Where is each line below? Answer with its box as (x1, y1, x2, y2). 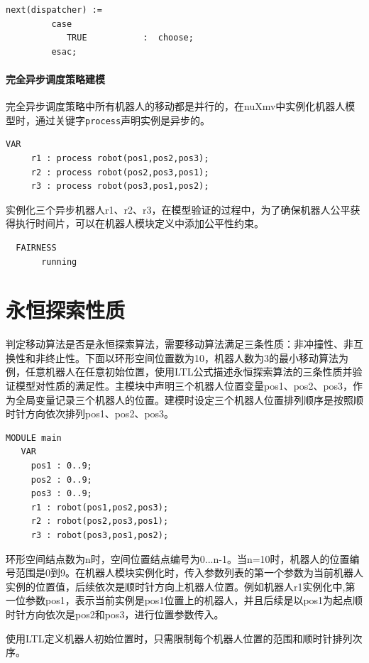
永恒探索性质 (6, 295, 126, 324)
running (41, 256, 77, 267)
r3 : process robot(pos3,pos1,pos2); (31, 181, 209, 192)
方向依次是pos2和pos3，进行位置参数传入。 (25, 606, 224, 621)
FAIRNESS (16, 242, 57, 253)
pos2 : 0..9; (31, 474, 92, 485)
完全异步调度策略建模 (6, 71, 105, 86)
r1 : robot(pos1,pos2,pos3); (31, 502, 169, 513)
